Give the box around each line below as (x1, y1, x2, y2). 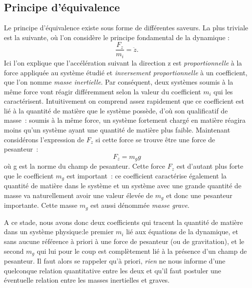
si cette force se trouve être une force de (95, 134, 215, 144)
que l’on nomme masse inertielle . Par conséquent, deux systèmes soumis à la (4, 77, 233, 87)
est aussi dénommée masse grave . (90, 200, 189, 210)
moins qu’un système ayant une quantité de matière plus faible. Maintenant (4, 125, 231, 135)
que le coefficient (4, 170, 54, 180)
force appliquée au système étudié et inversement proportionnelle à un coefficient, (4, 67, 248, 77)
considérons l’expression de (4, 134, 84, 144)
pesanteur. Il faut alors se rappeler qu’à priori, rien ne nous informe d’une (4, 256, 226, 266)
